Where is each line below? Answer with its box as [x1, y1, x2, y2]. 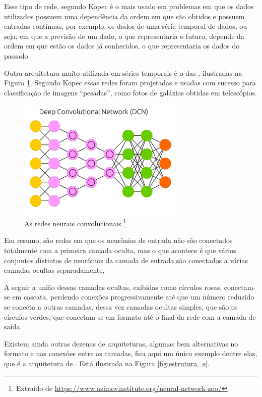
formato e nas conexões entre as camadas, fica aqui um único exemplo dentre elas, [4, 348, 257, 359]
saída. [4, 321, 22, 332]
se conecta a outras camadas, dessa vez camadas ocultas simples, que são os [4, 301, 238, 312]
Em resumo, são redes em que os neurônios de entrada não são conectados [4, 235, 233, 245]
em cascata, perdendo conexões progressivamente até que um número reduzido [12, 291, 254, 302]
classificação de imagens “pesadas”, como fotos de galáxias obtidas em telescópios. [4, 87, 257, 97]
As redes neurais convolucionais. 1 [24, 217, 126, 228]
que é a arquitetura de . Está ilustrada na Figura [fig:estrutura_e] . [4, 358, 210, 368]
